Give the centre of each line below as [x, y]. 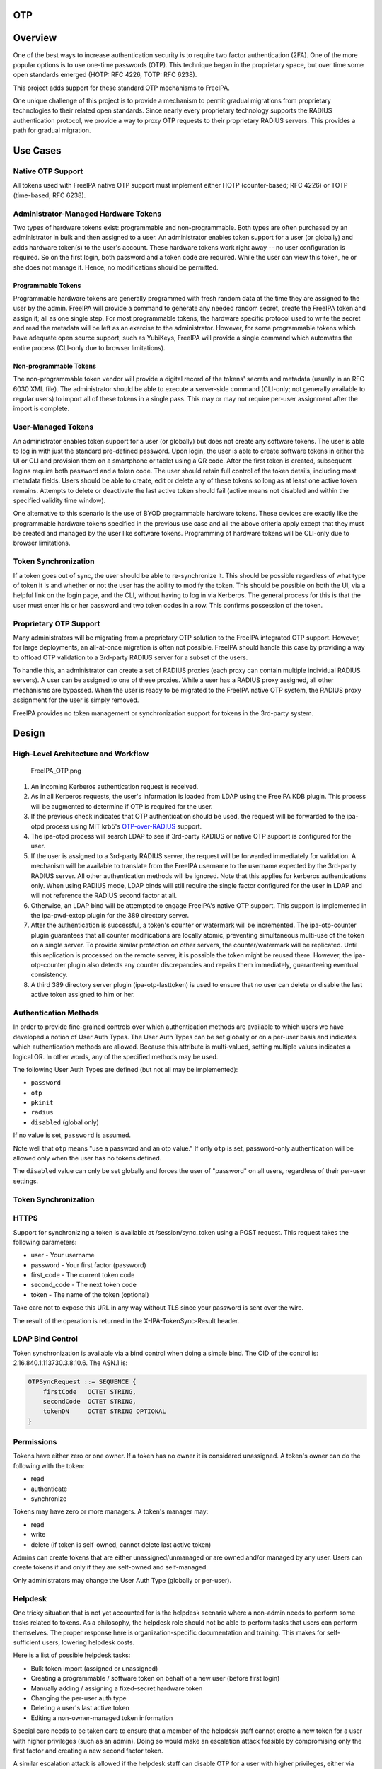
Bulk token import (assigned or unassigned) [94, 1668]
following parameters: [45, 1242]
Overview [35, 38]
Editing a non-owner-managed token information [102, 1718]
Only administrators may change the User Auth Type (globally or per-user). [122, 1580]
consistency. [49, 975]
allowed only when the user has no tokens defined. [87, 1158]
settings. [26, 1181]
